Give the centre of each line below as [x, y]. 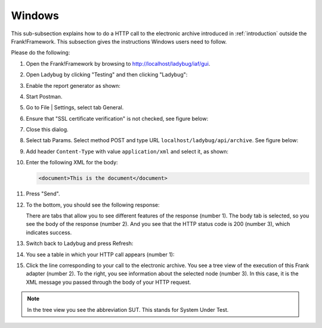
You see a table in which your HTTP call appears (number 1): [100, 255]
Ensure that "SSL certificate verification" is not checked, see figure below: [117, 118]
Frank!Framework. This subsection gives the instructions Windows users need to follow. [119, 41]
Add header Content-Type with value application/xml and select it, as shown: [127, 151]
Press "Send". [43, 194]
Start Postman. [44, 96]
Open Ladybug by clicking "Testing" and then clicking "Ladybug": [107, 75]
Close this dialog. [47, 130]
